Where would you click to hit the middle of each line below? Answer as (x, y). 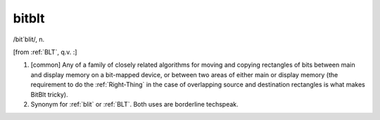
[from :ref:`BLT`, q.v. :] (45, 52)
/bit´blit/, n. (29, 39)
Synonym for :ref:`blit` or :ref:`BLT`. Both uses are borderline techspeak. (134, 104)
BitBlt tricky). (49, 94)
